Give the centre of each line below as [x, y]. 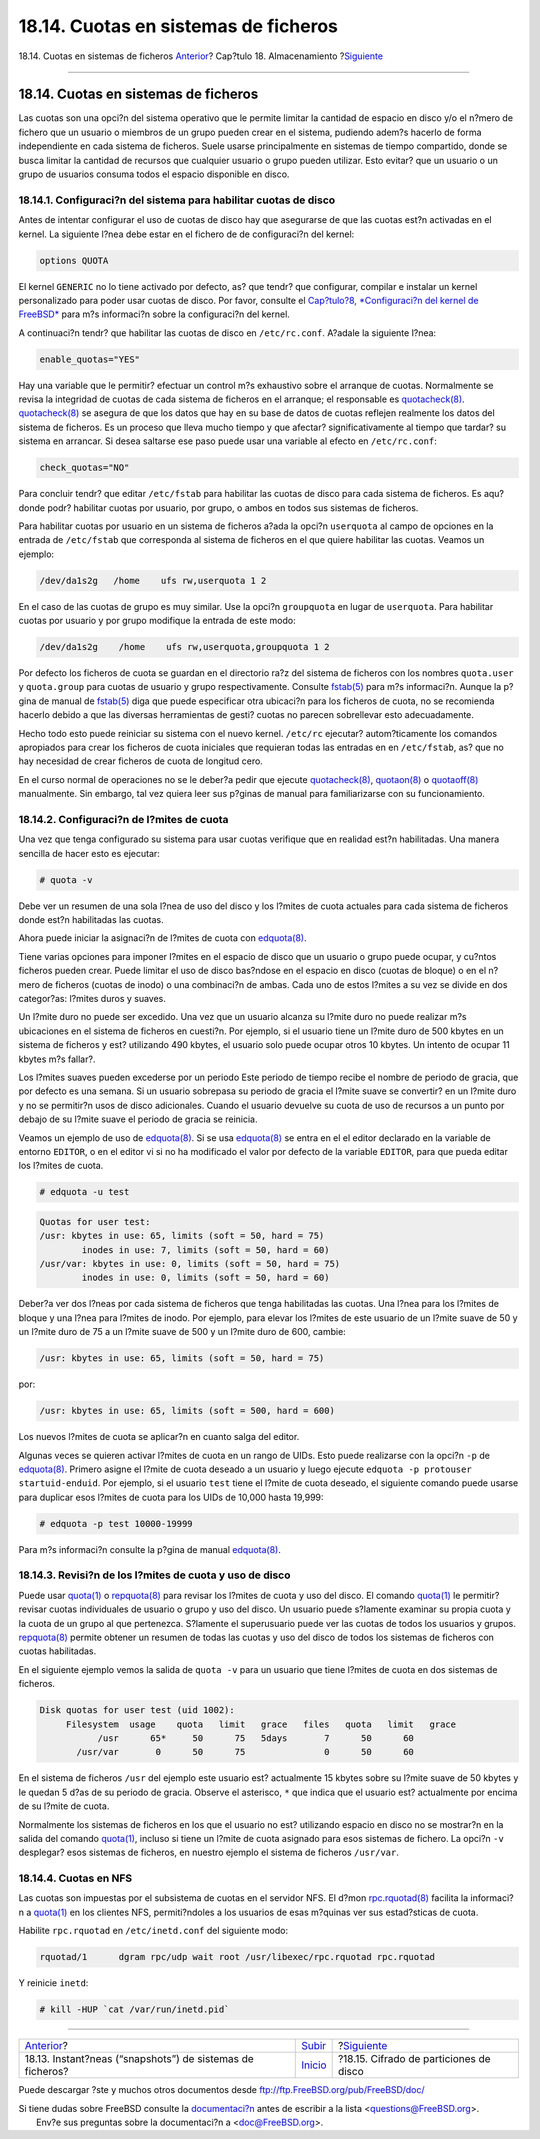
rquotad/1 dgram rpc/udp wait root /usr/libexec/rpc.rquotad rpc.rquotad [237, 1957]
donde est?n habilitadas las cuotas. [91, 920]
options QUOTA [74, 260]
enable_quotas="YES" [89, 359]
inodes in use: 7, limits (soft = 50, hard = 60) [205, 1249]
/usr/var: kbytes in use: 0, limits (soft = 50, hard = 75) [190, 1264]
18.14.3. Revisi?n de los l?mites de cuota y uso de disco [154, 1575]
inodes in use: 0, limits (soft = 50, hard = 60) [205, 1278]
